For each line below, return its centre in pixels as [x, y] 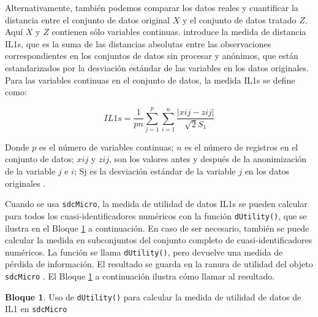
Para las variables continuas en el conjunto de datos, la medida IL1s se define [150, 80]
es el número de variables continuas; [106, 147]
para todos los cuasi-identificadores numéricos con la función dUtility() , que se [156, 215]
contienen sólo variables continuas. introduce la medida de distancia [179, 32]
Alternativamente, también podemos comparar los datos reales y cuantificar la [152, 7]
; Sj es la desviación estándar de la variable [155, 171]
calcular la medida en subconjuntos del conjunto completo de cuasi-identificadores [159, 240]
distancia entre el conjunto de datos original [87, 19]
